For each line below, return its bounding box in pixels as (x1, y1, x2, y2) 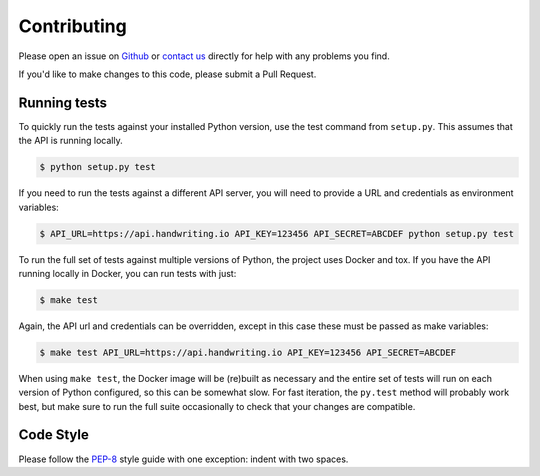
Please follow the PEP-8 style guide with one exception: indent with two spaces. (18, 453, 349, 465)
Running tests (18, 94, 108, 111)
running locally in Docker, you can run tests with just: (18, 267, 237, 279)
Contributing (18, 15, 127, 37)
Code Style (18, 426, 89, 444)
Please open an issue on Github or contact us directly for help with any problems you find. (18, 50, 390, 62)
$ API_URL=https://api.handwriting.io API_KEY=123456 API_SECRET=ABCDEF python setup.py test (39, 228, 515, 239)
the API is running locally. (18, 135, 124, 147)
